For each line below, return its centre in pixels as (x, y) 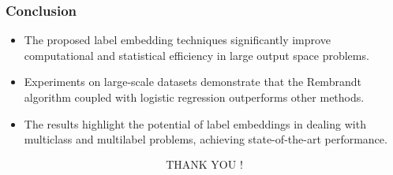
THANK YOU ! (204, 165)
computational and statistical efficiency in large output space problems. (196, 55)
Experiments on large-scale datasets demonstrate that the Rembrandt (193, 82)
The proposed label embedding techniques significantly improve (177, 40)
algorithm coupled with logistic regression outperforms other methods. (194, 97)
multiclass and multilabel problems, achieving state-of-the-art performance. (206, 139)
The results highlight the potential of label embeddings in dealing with (195, 123)
